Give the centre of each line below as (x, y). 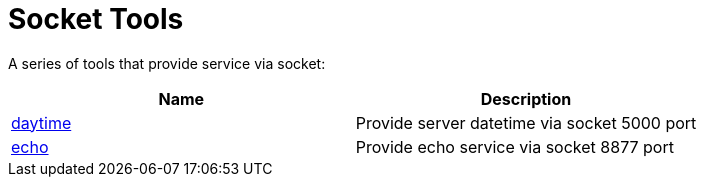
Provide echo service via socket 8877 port (514, 146)
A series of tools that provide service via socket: (167, 63)
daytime (41, 122)
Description (526, 98)
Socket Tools (96, 19)
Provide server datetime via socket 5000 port (526, 122)
